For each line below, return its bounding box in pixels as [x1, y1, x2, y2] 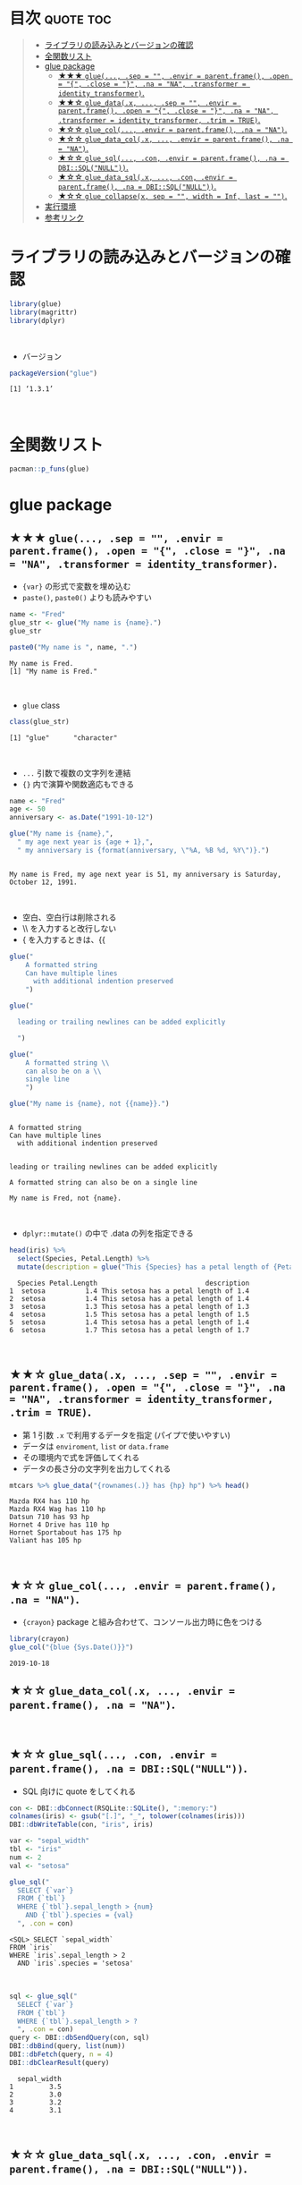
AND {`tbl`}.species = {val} [25, 1911, 134, 1920]
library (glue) [9, 299, 63, 309]
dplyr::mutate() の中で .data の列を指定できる [21, 1228, 194, 1239]
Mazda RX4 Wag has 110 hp [9, 1505, 105, 1514]
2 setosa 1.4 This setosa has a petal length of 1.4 [9, 1294, 250, 1303]
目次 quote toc [9, 8, 112, 29]
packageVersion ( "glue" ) [9, 369, 98, 378]
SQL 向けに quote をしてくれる [21, 1786, 137, 1797]
